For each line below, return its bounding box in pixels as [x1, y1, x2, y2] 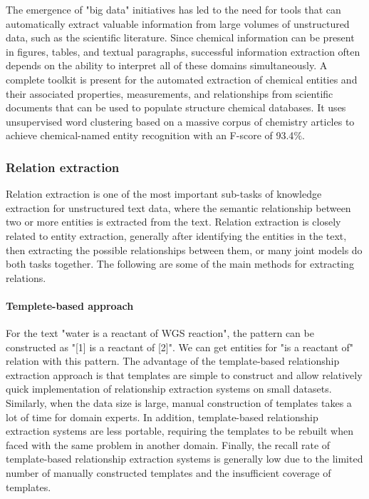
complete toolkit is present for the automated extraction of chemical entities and [6, 71, 358, 86]
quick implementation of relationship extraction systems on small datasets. [6, 381, 332, 396]
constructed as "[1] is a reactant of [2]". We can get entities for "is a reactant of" [6, 339, 354, 354]
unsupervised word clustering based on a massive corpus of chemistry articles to [6, 114, 355, 128]
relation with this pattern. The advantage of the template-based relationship [6, 353, 340, 368]
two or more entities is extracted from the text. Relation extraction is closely [6, 214, 341, 229]
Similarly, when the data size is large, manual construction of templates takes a [6, 395, 352, 410]
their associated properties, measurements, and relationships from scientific [6, 86, 333, 101]
